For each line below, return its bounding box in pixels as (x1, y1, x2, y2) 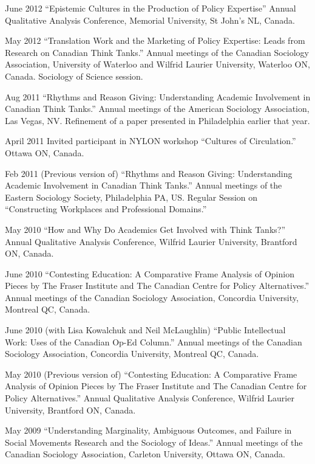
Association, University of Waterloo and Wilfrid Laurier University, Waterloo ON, (5, 58, 310, 71)
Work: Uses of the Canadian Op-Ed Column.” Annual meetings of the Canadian (5, 335, 302, 348)
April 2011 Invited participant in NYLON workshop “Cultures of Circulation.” (5, 134, 296, 147)
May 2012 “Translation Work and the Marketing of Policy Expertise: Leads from (5, 34, 305, 47)
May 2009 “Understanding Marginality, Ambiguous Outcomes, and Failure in (5, 424, 292, 437)
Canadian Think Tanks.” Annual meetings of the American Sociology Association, (5, 102, 310, 115)
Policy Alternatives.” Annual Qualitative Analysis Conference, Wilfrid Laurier (5, 392, 294, 404)
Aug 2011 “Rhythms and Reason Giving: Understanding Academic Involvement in (5, 90, 311, 103)
